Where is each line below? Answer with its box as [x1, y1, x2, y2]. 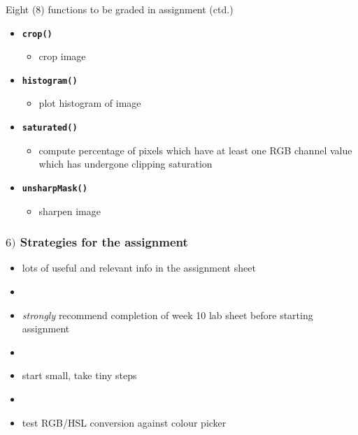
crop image [38, 49, 86, 64]
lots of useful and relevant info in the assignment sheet [22, 260, 256, 275]
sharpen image [38, 203, 101, 218]
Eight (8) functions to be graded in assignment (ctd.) [6, 1, 234, 16]
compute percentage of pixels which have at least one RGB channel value [38, 142, 352, 157]
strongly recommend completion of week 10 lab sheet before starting [22, 307, 313, 322]
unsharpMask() [22, 183, 87, 193]
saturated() [22, 123, 78, 133]
